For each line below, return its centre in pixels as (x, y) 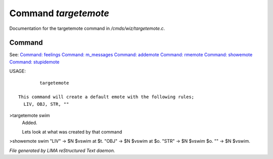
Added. (30, 123)
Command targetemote (59, 13)
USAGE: (18, 71)
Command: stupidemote (35, 62)
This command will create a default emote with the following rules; (106, 97)
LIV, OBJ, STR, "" (46, 104)
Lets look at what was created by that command (72, 132)
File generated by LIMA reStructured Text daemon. (62, 150)
